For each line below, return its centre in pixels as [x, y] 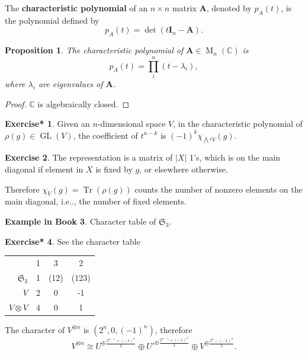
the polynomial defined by [52, 20]
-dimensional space [131, 124]
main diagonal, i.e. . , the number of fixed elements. [96, 201]
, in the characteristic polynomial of [238, 124]
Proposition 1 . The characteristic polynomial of [94, 50]
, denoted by [229, 8]
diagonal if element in [44, 169]
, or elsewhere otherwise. [184, 169]
